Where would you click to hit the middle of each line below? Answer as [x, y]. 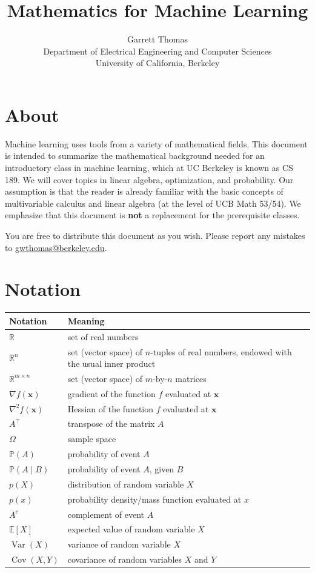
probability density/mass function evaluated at [154, 499]
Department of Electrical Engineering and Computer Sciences [157, 51]
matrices [191, 378]
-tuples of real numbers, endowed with [221, 351]
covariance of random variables [125, 559]
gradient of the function [111, 393]
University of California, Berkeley [157, 63]
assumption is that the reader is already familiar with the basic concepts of [144, 191]
